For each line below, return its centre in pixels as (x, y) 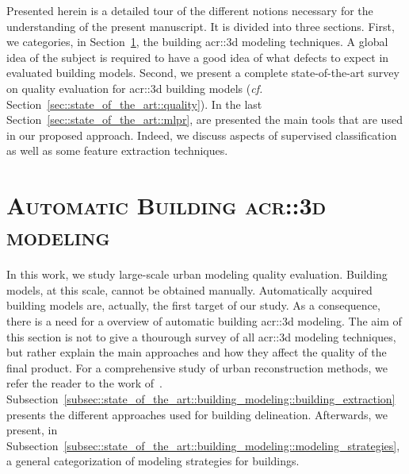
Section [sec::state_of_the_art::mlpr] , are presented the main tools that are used (204, 119)
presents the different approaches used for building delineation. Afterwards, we (197, 414)
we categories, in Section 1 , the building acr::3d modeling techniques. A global (197, 42)
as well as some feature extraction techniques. (117, 150)
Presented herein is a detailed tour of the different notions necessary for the (190, 10)
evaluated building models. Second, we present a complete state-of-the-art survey (203, 73)
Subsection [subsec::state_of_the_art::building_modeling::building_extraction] (201, 399)
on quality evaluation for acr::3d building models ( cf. (135, 88)
